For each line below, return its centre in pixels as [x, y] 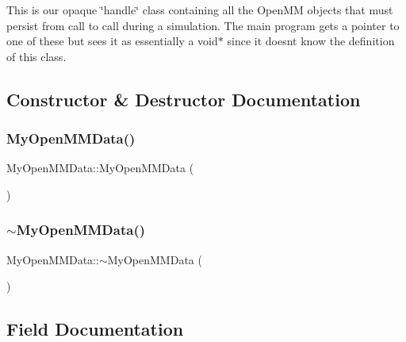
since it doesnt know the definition [311, 41]
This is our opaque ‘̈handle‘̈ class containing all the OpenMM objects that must [200, 10]
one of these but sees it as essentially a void [112, 41]
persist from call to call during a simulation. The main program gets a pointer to [203, 25]
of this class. [36, 56]
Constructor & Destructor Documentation [184, 99]
